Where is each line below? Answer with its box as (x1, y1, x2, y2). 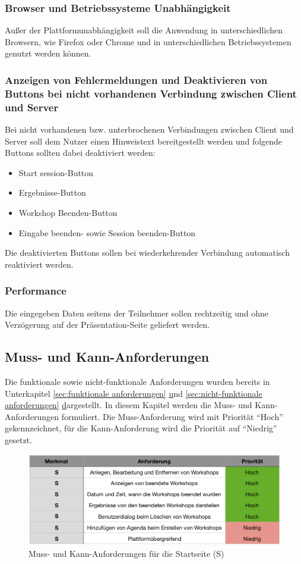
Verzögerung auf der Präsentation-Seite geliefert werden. (5, 318, 210, 331)
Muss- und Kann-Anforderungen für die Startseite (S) (28, 547, 224, 559)
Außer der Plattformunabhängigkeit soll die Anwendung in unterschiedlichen (5, 24, 283, 36)
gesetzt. (5, 433, 32, 446)
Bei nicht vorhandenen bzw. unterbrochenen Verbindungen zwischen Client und (5, 123, 294, 136)
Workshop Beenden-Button (18, 206, 118, 219)
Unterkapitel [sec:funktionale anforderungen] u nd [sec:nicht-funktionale (5, 387, 262, 399)
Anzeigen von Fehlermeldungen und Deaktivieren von (5, 72, 268, 87)
